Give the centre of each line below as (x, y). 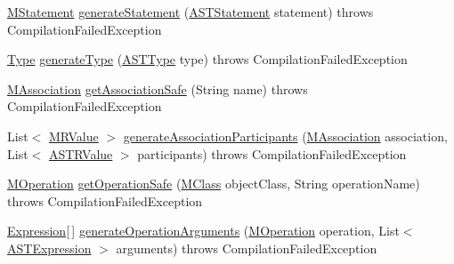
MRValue (73, 136)
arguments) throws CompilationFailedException (247, 248)
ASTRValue (81, 153)
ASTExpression (49, 248)
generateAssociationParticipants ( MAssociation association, (285, 136)
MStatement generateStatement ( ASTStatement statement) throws (191, 12)
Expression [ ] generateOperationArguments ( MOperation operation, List (203, 231)
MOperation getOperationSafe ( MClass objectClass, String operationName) (214, 184)
